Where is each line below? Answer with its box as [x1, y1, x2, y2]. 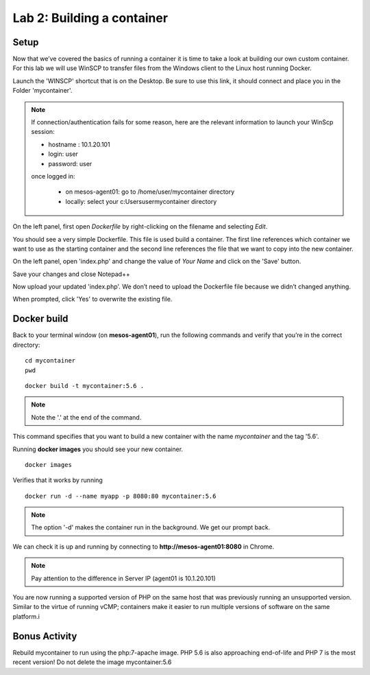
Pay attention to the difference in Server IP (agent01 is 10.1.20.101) [31, 574, 216, 582]
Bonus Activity [12, 630, 77, 642]
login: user [48, 150, 79, 158]
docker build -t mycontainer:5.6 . [25, 382, 145, 389]
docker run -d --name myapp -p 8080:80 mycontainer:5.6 [25, 492, 217, 500]
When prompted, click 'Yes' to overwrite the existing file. [12, 295, 173, 304]
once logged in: [31, 172, 75, 180]
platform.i [12, 612, 40, 621]
